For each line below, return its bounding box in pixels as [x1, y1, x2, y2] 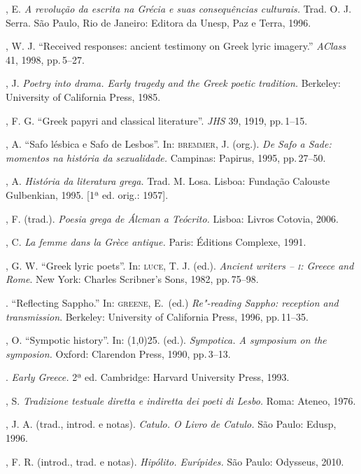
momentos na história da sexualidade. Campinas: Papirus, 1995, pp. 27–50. [6, 150, 326, 165]
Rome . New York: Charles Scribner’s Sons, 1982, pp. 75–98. [6, 272, 259, 286]
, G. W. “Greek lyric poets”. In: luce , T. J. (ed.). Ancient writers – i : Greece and [6, 258, 354, 272]
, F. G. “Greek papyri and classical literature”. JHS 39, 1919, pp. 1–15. [6, 113, 308, 127]
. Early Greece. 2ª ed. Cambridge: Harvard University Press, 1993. [6, 370, 290, 384]
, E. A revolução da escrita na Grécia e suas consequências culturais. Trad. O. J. [6, 1, 352, 15]
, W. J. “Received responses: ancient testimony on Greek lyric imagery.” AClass [6, 39, 346, 53]
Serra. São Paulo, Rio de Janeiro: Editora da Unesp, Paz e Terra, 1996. [6, 15, 311, 29]
